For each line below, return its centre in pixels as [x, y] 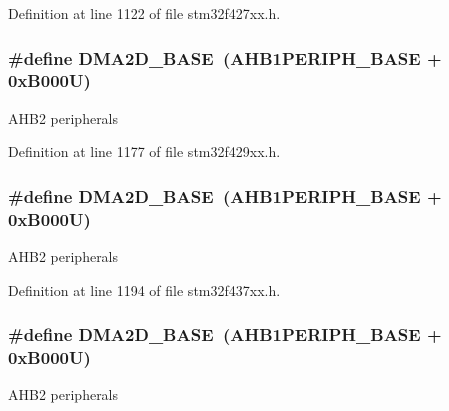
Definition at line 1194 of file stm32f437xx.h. [144, 289]
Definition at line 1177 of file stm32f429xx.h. [144, 151]
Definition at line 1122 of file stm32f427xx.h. [144, 13]
